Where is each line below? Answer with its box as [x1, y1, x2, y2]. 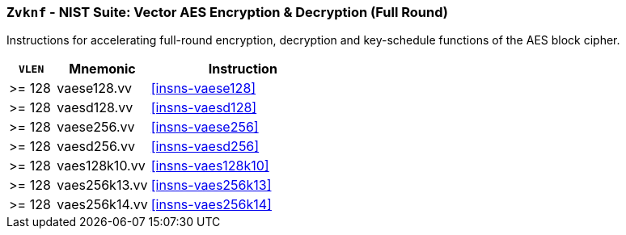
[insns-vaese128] [150, 80, 256, 97]
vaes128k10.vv [57, 157, 146, 174]
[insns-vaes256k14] [150, 196, 272, 213]
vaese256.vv [57, 119, 135, 136]
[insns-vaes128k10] [150, 157, 269, 174]
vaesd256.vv [57, 138, 135, 155]
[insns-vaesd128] [150, 99, 257, 116]
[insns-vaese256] [150, 119, 259, 136]
